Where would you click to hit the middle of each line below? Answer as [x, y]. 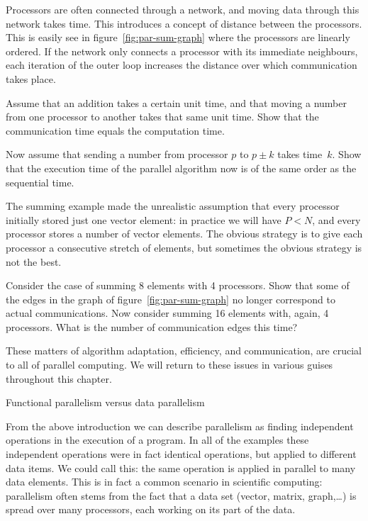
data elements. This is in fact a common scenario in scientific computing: [164, 482]
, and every [336, 219]
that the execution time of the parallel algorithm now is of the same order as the [181, 168]
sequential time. [40, 182]
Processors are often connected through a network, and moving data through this [183, 9]
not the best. [34, 261]
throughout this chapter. [59, 378]
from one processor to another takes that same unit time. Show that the [162, 117]
